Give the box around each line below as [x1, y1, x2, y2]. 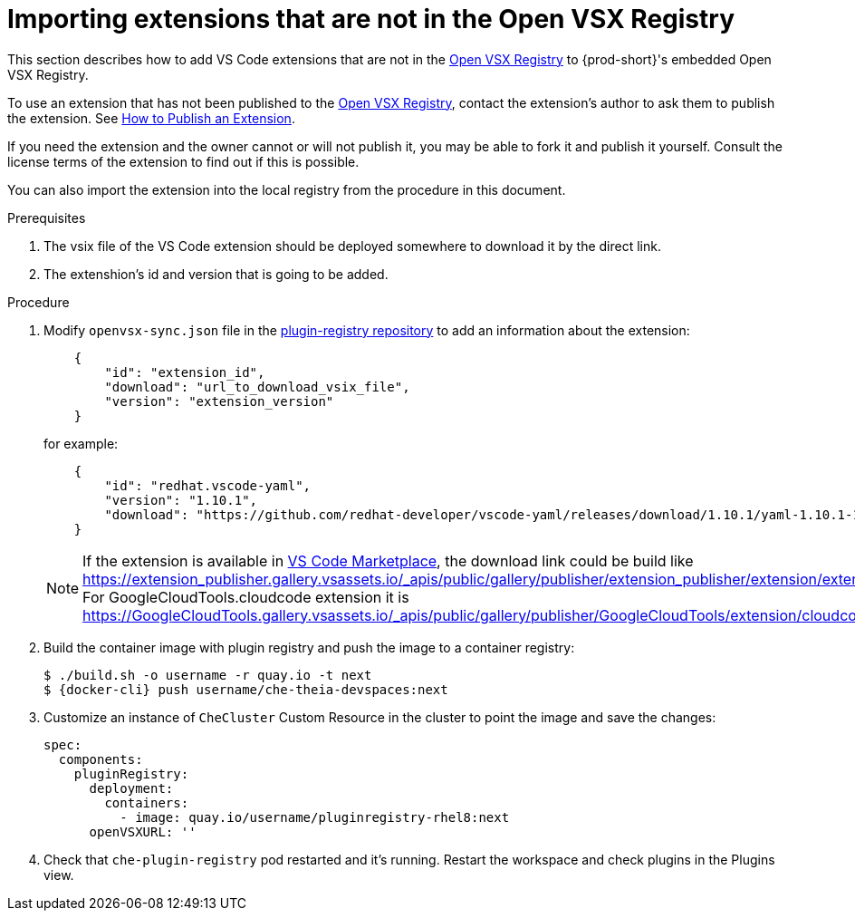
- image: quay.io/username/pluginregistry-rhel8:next [120, 809, 510, 825]
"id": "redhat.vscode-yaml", [104, 478, 312, 493]
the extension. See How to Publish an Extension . [7, 110, 295, 126]
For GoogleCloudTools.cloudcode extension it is [82, 587, 409, 606]
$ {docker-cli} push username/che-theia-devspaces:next [43, 681, 448, 697]
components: [58, 751, 143, 767]
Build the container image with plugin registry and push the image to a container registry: [43, 639, 575, 655]
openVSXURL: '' [89, 824, 197, 839]
